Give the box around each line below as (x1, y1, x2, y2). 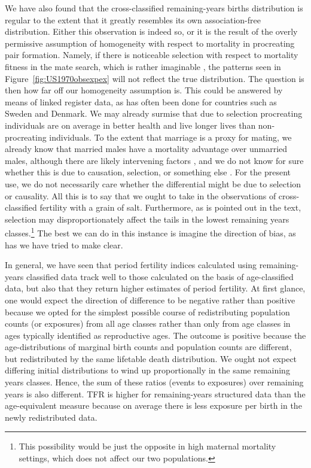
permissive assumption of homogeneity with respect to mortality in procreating (5, 37, 295, 49)
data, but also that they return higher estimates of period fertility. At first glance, (5, 282, 306, 294)
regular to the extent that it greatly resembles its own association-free (5, 13, 261, 26)
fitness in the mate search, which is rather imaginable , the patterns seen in (5, 60, 281, 72)
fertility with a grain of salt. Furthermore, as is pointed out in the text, (39, 201, 301, 214)
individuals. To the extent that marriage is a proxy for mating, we (49, 130, 292, 143)
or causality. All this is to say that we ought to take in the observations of (5, 189, 276, 202)
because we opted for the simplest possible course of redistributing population (5, 305, 290, 318)
